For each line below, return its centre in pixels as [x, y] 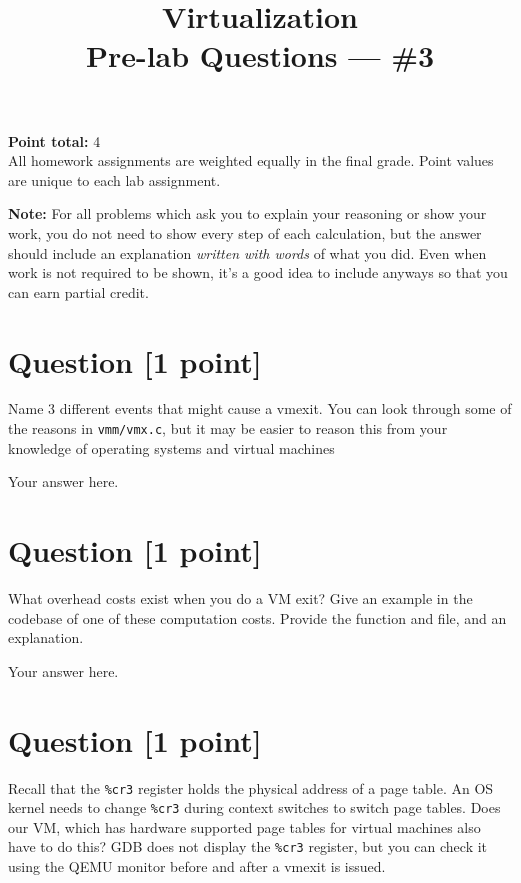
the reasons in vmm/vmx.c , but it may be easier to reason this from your [228, 428]
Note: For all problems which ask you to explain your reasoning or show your [247, 213]
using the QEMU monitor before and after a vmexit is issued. [197, 866]
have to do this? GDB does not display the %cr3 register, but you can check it [248, 846]
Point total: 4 [54, 140]
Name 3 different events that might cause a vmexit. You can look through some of [260, 408]
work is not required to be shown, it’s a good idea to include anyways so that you [258, 272]
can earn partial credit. [78, 291]
